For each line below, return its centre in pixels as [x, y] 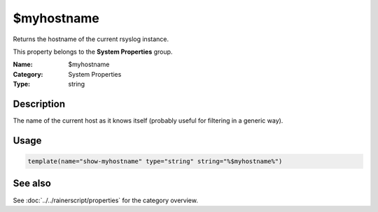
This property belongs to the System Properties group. [93, 52]
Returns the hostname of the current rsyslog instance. [91, 39]
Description [39, 104]
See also [32, 184]
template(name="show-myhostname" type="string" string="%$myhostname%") [155, 161]
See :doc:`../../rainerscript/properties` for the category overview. [106, 200]
